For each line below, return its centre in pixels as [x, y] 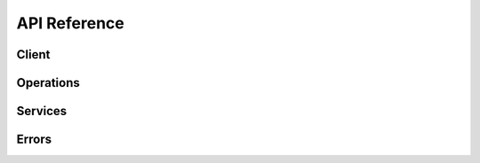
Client [33, 54]
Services [42, 111]
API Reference [70, 23]
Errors [34, 140]
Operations [48, 83]
